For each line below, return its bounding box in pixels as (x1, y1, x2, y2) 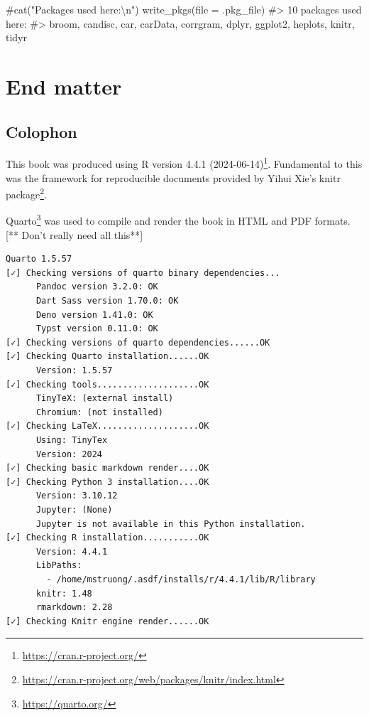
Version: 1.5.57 (35, 365, 113, 376)
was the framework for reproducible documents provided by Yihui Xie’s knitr (6, 170, 341, 185)
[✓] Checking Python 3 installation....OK (6, 476, 209, 487)
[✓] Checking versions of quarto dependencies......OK (6, 337, 270, 348)
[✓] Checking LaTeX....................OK (6, 421, 209, 432)
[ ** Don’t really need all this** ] (6, 227, 143, 242)
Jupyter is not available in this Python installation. (35, 518, 306, 529)
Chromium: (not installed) (35, 407, 163, 417)
